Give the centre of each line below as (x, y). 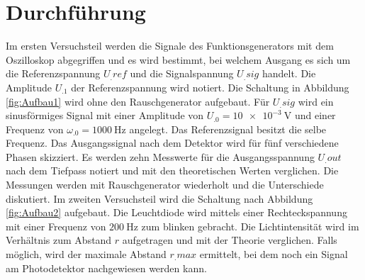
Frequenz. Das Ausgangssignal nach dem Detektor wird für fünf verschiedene (172, 143)
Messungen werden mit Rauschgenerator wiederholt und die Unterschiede (165, 185)
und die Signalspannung (182, 73)
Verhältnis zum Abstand (59, 240)
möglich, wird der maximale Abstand (86, 254)
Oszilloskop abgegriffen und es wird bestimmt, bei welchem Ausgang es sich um (178, 59)
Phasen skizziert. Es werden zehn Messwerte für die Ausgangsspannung (160, 156)
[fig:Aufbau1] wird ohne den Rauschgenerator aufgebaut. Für (138, 101)
